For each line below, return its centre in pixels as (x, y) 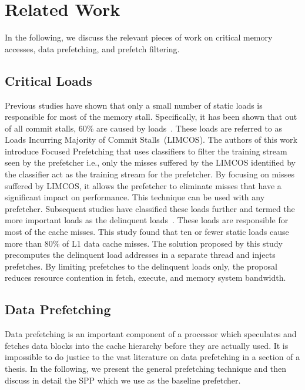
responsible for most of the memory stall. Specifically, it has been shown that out (151, 117)
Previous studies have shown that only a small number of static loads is (134, 105)
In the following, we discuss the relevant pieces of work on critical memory (139, 37)
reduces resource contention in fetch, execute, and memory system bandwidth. (145, 278)
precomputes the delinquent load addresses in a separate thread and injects (140, 255)
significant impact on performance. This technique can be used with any (135, 197)
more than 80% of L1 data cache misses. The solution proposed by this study (144, 243)
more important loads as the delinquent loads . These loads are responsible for (147, 220)
